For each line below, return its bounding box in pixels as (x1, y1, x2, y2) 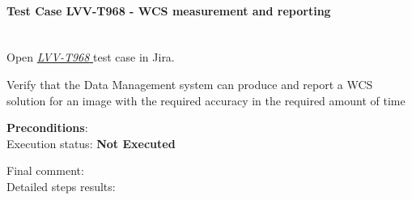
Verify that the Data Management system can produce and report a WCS (6, 75, 373, 92)
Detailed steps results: (6, 177, 116, 194)
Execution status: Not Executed (6, 134, 176, 151)
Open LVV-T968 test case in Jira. (6, 49, 175, 66)
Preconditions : (6, 119, 88, 136)
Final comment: (6, 162, 84, 179)
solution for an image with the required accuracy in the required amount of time (6, 91, 406, 109)
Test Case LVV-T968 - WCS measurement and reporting (6, 2, 331, 19)
